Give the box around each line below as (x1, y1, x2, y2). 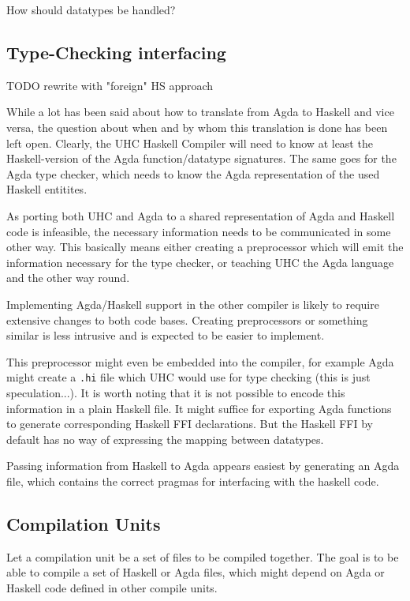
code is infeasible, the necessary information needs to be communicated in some (6, 223, 391, 239)
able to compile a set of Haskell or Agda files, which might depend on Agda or (6, 564, 385, 580)
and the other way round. (6, 269, 130, 286)
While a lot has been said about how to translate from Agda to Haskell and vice (6, 103, 394, 120)
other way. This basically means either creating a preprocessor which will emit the (6, 239, 404, 255)
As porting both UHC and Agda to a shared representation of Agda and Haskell (6, 207, 395, 223)
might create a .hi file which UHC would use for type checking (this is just (6, 369, 371, 385)
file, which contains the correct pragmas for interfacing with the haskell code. (6, 472, 379, 489)
